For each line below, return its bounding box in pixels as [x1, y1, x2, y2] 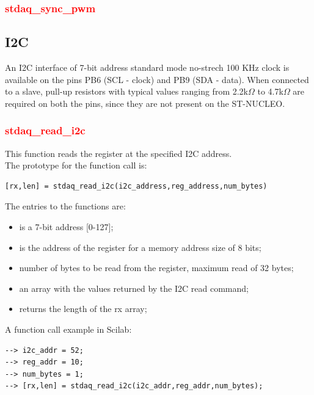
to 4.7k [257, 85, 283, 98]
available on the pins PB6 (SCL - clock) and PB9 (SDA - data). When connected [5, 73, 309, 85]
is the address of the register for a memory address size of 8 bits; [19, 241, 261, 253]
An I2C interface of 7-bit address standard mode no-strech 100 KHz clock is [5, 61, 290, 74]
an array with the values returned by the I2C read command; [19, 281, 249, 294]
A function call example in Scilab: [5, 322, 132, 335]
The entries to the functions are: [5, 200, 126, 212]
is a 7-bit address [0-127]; [19, 220, 114, 233]
